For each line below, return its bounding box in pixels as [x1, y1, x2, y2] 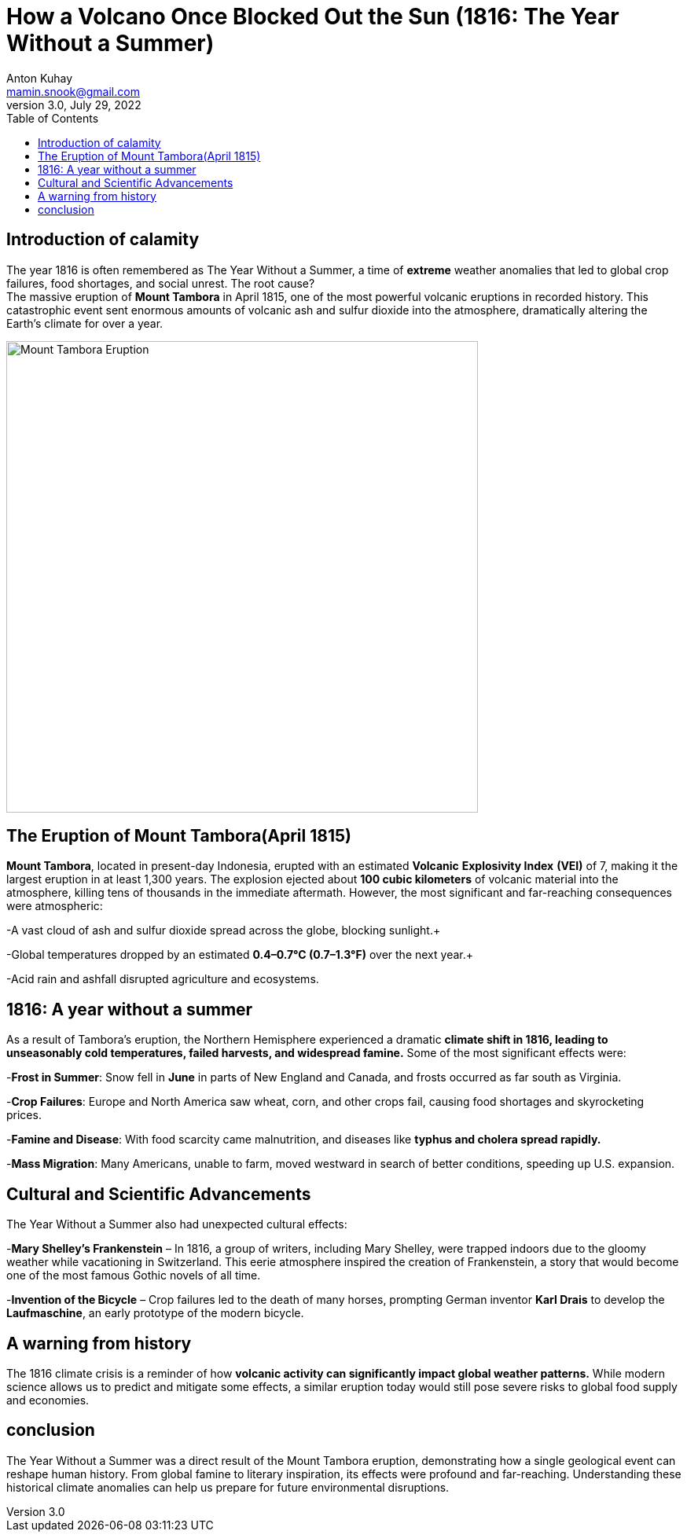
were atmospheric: [6, 899, 103, 913]
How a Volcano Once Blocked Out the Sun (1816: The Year [6, 3, 619, 30]
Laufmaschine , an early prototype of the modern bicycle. [6, 1306, 304, 1320]
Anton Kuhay [6, 71, 72, 85]
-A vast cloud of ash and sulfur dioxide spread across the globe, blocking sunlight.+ [6, 923, 441, 938]
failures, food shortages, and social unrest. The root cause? [6, 276, 315, 290]
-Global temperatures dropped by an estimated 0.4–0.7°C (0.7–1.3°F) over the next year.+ [6, 948, 473, 962]
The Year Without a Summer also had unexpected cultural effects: [6, 1217, 347, 1232]
